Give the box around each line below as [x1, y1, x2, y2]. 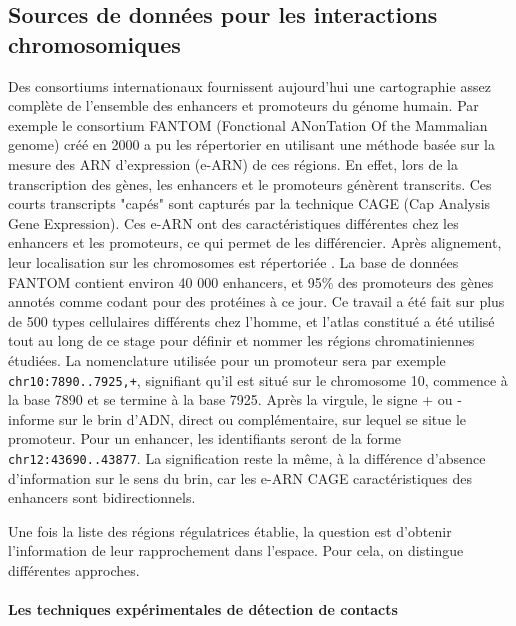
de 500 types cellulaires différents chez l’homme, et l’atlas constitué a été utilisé [8, 310, 495, 331]
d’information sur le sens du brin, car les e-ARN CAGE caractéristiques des [8, 467, 473, 488]
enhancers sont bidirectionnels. [8, 487, 196, 508]
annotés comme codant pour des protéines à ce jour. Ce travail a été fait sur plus [8, 291, 505, 312]
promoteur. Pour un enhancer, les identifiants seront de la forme [8, 428, 402, 449]
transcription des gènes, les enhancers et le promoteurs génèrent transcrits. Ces [8, 173, 492, 194]
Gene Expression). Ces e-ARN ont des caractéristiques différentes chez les [8, 212, 459, 233]
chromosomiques [8, 28, 181, 59]
